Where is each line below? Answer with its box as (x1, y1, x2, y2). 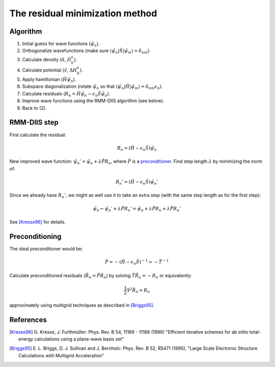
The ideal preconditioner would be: (9, 246, 83, 252)
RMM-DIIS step (9, 118, 59, 127)
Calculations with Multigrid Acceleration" (18, 352, 104, 358)
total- (249, 329, 261, 335)
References (9, 315, 47, 324)
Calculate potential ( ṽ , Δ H (22, 67, 77, 74)
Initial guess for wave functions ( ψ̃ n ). (22, 41, 100, 48)
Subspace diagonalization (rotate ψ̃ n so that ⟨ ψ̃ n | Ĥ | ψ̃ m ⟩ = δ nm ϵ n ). (22, 83, 163, 91)
